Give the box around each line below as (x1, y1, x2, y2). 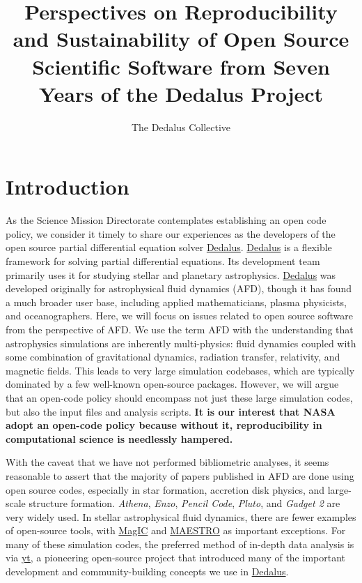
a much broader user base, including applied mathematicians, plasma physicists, (6, 294, 347, 309)
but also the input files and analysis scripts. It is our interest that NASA (6, 404, 336, 418)
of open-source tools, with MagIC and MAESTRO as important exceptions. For (6, 523, 346, 538)
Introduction (6, 172, 129, 201)
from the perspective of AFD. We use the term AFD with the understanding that (6, 321, 354, 336)
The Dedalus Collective (131, 119, 231, 134)
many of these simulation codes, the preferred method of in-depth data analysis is (6, 536, 354, 551)
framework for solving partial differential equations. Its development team (6, 254, 320, 268)
